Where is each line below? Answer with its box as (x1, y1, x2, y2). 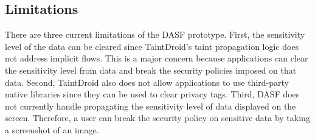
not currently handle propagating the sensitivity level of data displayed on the (5, 99, 296, 112)
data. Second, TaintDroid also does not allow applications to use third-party (5, 75, 289, 88)
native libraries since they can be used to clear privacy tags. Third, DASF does (5, 88, 300, 100)
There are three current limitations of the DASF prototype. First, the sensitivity (5, 28, 305, 41)
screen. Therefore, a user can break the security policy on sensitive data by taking (5, 111, 310, 124)
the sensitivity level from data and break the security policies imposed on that (5, 63, 297, 76)
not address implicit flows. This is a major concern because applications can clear (5, 52, 308, 65)
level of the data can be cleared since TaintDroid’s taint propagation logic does (5, 40, 299, 52)
